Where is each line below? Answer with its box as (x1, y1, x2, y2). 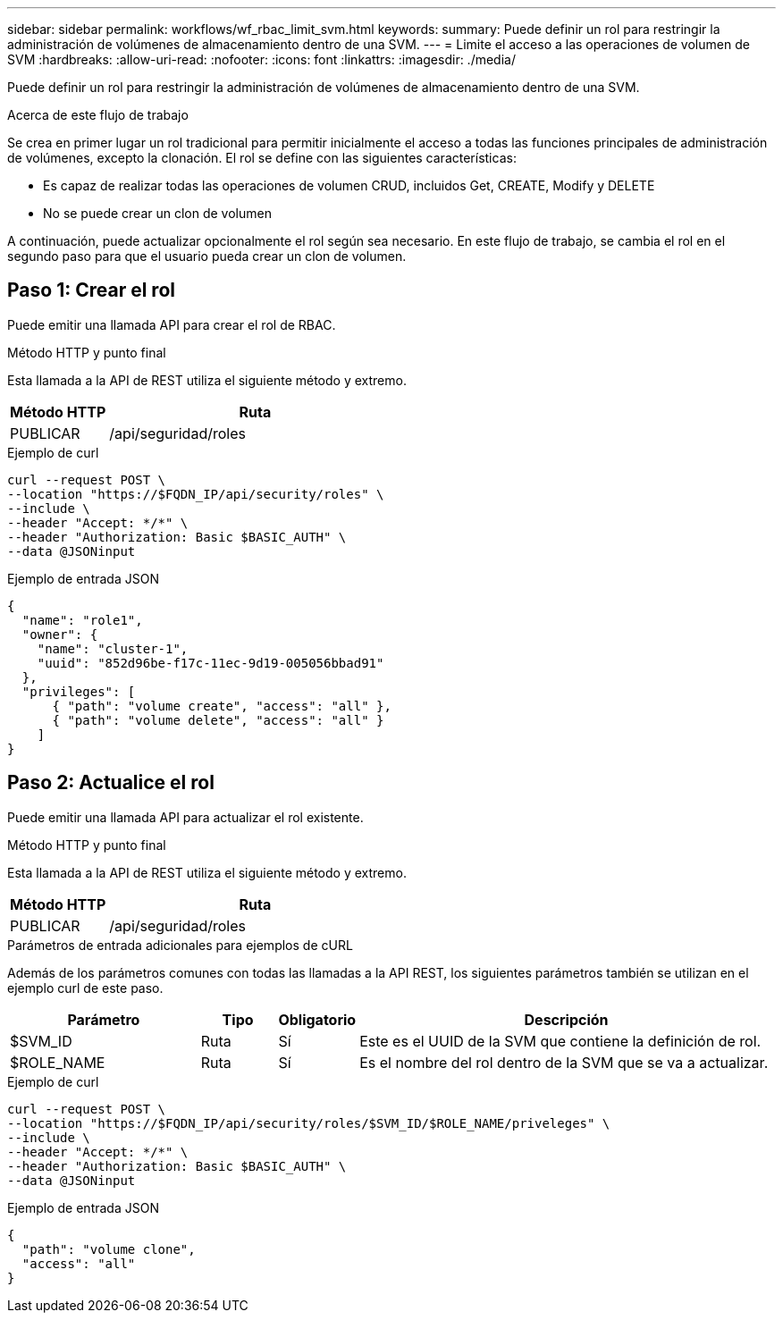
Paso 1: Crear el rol (7, 279, 175, 302)
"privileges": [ (21, 684, 136, 699)
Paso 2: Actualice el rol (7, 771, 215, 795)
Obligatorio (278, 1010, 357, 1029)
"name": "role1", (21, 612, 143, 627)
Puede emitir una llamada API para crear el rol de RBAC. (7, 316, 336, 332)
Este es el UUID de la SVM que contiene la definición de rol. (359, 1031, 762, 1050)
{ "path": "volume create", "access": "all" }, (52, 698, 391, 713)
